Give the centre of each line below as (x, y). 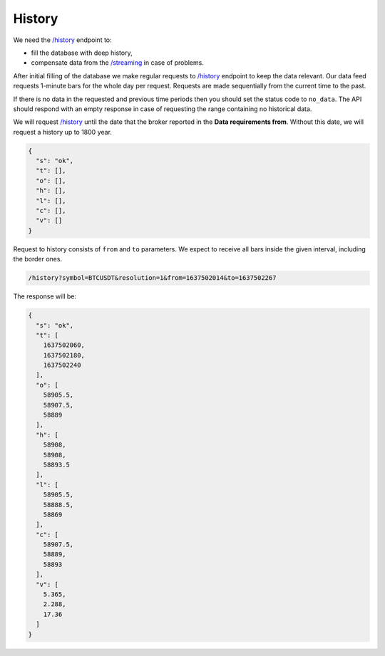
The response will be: (45, 296)
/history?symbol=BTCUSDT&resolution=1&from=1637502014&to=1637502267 (152, 278)
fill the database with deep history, (82, 53)
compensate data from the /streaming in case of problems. (118, 63)
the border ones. (38, 259)
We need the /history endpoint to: (62, 40)
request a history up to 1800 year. (62, 132)
